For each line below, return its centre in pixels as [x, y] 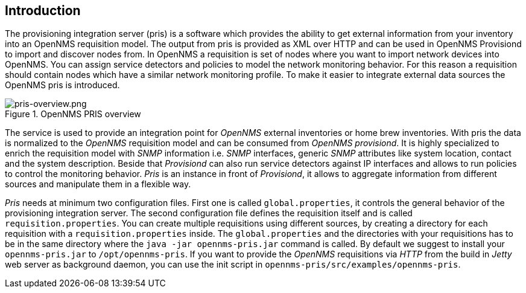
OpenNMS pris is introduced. [62, 85]
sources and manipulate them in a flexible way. [98, 184]
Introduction [43, 11]
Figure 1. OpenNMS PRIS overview [73, 114]
